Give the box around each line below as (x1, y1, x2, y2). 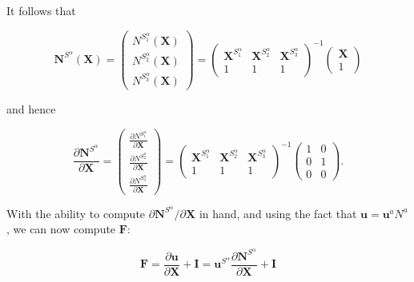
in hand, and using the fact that (199, 205, 357, 221)
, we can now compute (6, 220, 116, 237)
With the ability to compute (6, 205, 146, 221)
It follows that (6, 2, 76, 18)
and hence (6, 100, 56, 117)
